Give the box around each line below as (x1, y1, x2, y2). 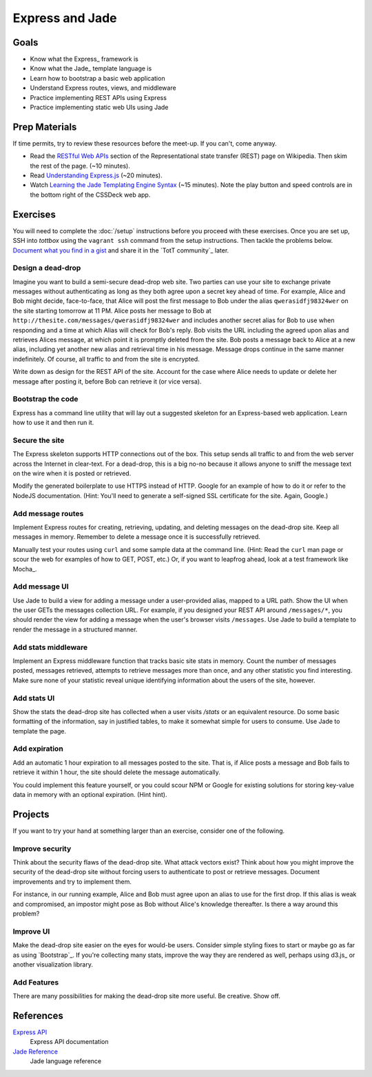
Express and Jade (12, 10, 117, 26)
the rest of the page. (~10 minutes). (30, 161, 130, 170)
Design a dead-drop (12, 263, 81, 273)
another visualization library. (12, 960, 93, 969)
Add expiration (12, 744, 63, 753)
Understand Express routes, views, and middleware (30, 83, 176, 92)
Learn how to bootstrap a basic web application (30, 74, 165, 82)
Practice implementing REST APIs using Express (30, 93, 167, 101)
